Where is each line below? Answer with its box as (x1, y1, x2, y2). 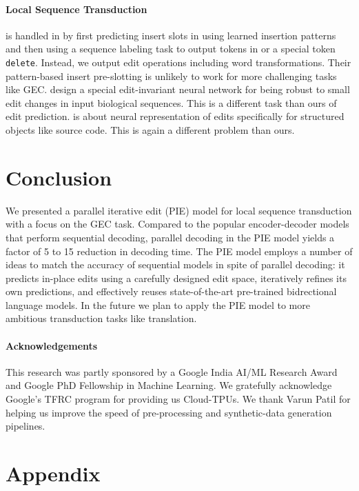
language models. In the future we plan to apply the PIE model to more (6, 297, 310, 312)
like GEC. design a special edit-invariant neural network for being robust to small (6, 82, 350, 97)
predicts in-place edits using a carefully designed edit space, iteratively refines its (6, 270, 347, 285)
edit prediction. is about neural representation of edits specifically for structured (6, 109, 345, 123)
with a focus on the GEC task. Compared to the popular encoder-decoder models (6, 217, 349, 231)
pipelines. (6, 419, 45, 433)
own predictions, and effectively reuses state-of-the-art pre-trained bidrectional (6, 284, 337, 299)
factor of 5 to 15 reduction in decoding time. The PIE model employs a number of (6, 243, 353, 258)
